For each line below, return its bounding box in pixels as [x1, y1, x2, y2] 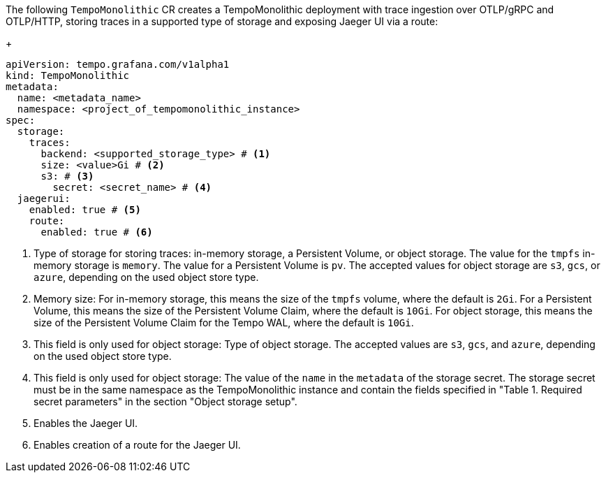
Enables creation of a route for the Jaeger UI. [34, 439, 241, 451]
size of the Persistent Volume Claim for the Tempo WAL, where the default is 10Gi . [34, 317, 414, 328]
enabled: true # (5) [29, 204, 141, 215]
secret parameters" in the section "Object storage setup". [34, 396, 297, 407]
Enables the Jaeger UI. [34, 417, 138, 429]
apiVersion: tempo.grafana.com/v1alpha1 [6, 59, 230, 70]
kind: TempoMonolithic [6, 70, 130, 81]
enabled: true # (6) [40, 226, 153, 238]
